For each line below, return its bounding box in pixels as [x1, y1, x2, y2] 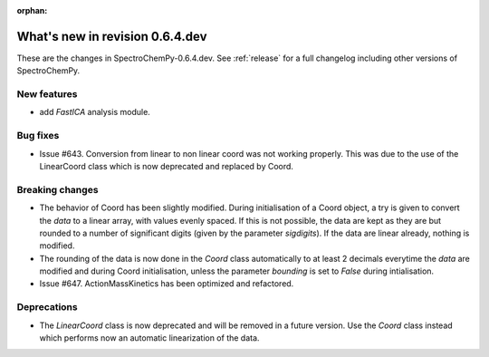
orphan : [16, 5, 48, 15]
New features [16, 88, 78, 101]
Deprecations [16, 301, 78, 314]
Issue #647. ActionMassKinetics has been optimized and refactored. [39, 278, 294, 289]
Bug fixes [16, 130, 60, 142]
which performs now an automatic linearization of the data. [39, 332, 260, 343]
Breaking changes [16, 183, 99, 196]
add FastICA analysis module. [39, 107, 151, 118]
